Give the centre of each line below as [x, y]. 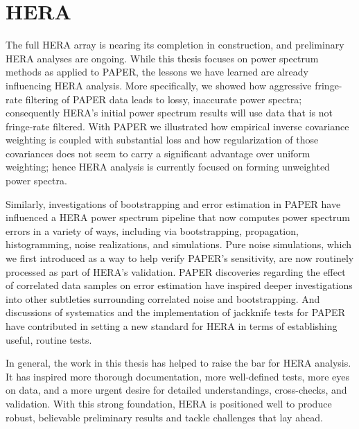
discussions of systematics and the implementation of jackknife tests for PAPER [175, 312]
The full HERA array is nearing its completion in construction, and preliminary [175, 45]
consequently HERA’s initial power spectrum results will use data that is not [169, 113]
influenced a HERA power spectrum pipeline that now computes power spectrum [178, 217]
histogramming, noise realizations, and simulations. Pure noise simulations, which [179, 244]
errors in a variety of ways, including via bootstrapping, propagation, [152, 230]
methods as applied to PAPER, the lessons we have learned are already [157, 72]
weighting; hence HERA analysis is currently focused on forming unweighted [168, 167]
